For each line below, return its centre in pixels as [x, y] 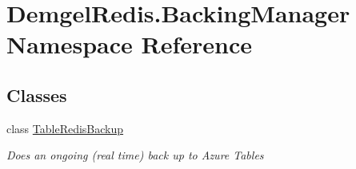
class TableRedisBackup [65, 128]
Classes [37, 94]
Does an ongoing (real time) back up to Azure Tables [135, 155]
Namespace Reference [129, 44]
